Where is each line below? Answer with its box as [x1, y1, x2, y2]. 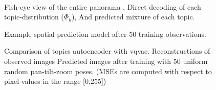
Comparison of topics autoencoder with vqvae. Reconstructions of [4, 46, 210, 56]
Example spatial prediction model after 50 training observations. [4, 28, 206, 39]
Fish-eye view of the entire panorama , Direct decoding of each [4, 1, 201, 12]
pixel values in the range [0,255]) [4, 76, 106, 86]
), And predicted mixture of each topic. [72, 11, 195, 22]
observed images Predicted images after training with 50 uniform [4, 55, 208, 66]
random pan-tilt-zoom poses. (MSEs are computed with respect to [4, 65, 212, 76]
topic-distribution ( [4, 11, 64, 22]
